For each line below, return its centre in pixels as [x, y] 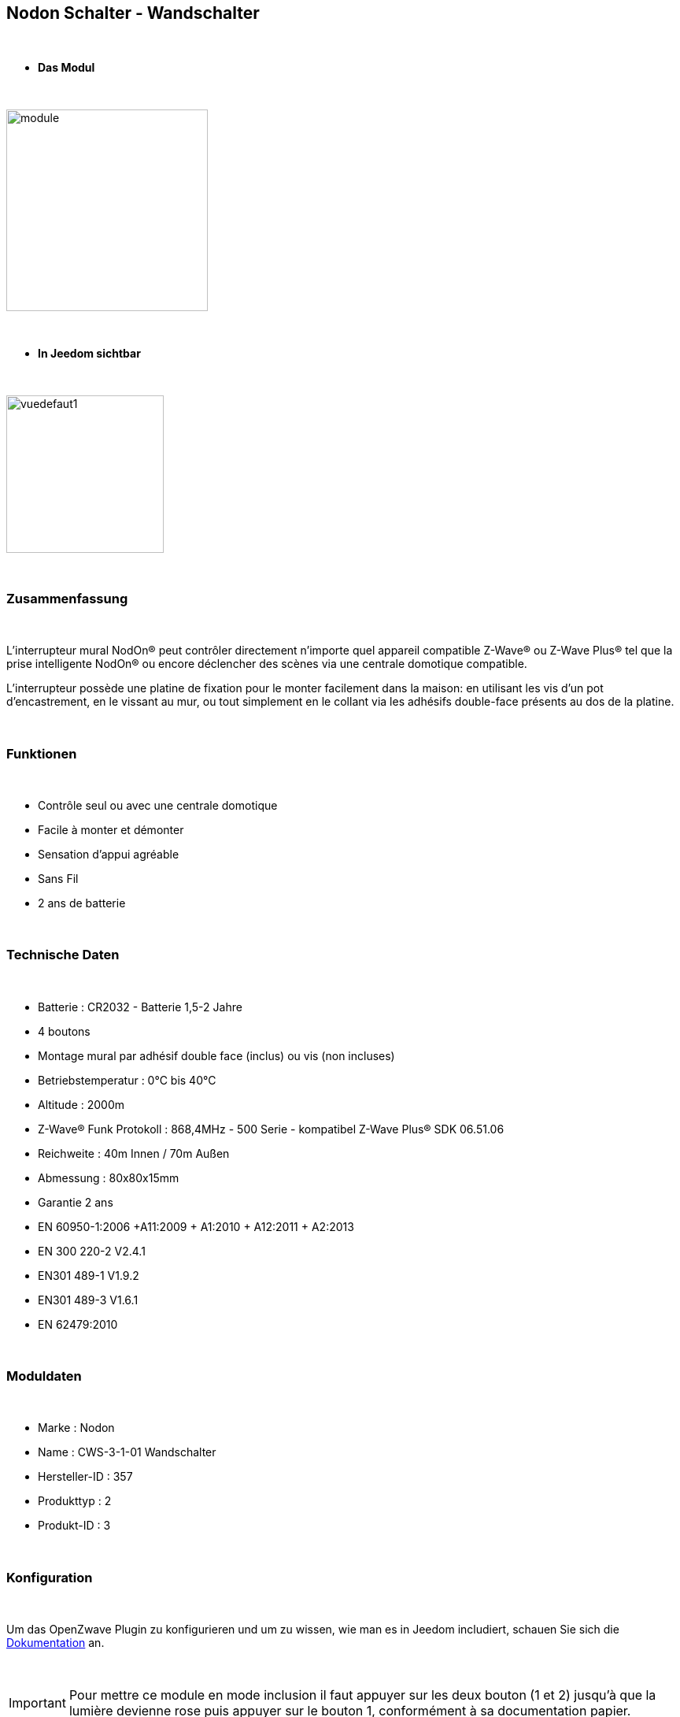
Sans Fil [58, 878]
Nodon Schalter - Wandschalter [133, 13]
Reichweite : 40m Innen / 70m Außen [134, 1153]
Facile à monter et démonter [111, 829]
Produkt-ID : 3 [74, 1526]
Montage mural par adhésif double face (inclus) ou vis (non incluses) [216, 1055]
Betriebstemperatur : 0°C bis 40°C [127, 1080]
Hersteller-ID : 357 [85, 1477]
